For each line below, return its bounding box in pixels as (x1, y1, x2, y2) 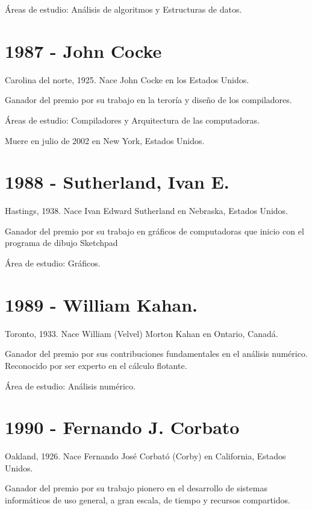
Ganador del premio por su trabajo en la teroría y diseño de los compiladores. (5, 93, 292, 106)
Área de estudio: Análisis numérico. (5, 379, 136, 392)
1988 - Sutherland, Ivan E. (5, 169, 229, 194)
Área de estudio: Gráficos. (5, 257, 101, 269)
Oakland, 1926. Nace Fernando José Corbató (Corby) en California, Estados (5, 450, 286, 462)
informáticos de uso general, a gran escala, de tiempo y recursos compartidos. (5, 494, 290, 506)
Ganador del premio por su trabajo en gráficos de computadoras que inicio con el (5, 224, 304, 237)
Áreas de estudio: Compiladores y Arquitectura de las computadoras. (5, 113, 260, 126)
